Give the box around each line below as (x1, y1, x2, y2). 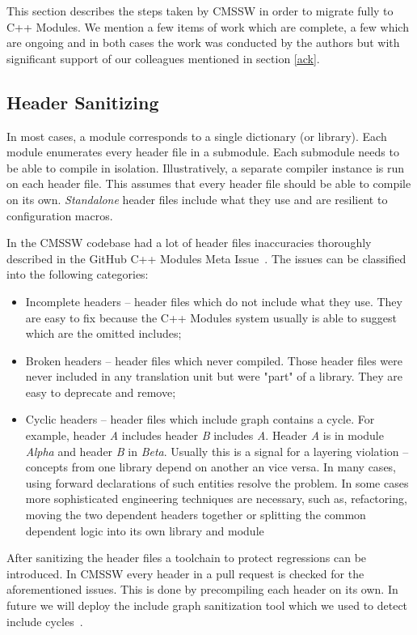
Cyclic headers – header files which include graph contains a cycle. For (25, 411, 375, 428)
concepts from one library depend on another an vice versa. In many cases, (25, 458, 397, 475)
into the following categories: (6, 266, 149, 283)
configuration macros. (6, 207, 113, 224)
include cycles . (6, 612, 83, 629)
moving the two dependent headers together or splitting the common (25, 506, 366, 523)
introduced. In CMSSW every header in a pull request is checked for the (6, 565, 364, 582)
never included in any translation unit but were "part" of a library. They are (25, 368, 403, 385)
